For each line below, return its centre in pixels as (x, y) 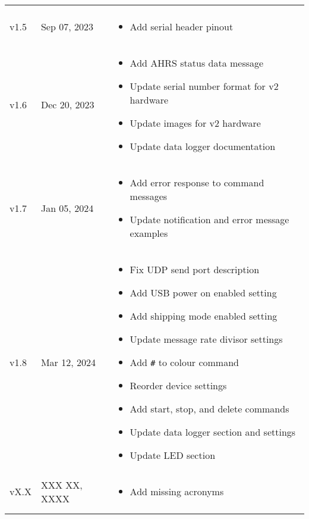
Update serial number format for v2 (204, 86)
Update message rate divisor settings (206, 339)
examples (149, 233)
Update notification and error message (209, 219)
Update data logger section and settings (213, 432)
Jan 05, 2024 (67, 208)
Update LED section (173, 455)
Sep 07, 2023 (67, 26)
